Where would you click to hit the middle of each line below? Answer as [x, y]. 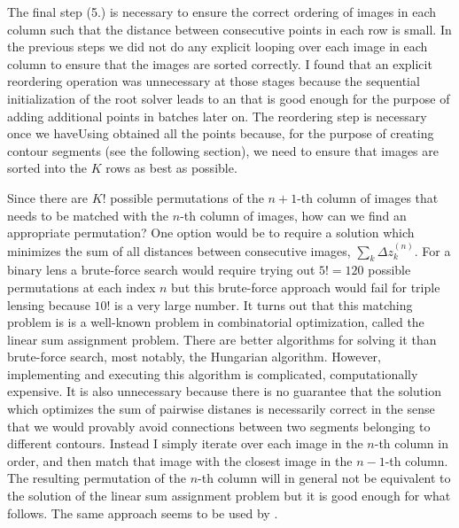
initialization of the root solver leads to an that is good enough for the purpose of [229, 98]
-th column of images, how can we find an [293, 215]
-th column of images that [368, 197]
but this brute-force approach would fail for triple [306, 287]
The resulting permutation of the [97, 478]
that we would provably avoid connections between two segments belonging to [219, 426]
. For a [432, 250]
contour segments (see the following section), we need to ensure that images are [223, 150]
